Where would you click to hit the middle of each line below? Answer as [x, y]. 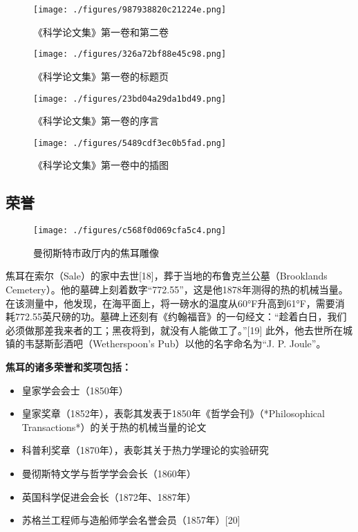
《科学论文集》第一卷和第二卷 [101, 31]
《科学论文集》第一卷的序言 [96, 121]
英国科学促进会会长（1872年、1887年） [109, 496]
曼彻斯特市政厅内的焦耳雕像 [96, 252]
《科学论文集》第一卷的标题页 [101, 76]
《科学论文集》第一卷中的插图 [101, 165]
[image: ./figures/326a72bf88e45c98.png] [130, 54]
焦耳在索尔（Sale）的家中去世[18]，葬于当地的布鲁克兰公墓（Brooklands [167, 276]
